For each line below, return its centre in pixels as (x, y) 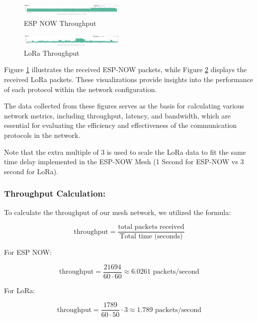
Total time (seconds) (151, 237)
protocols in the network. (42, 135)
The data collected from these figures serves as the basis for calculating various (124, 106)
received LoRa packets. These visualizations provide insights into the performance (129, 79)
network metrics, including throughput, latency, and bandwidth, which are (118, 115)
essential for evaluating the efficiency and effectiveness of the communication (121, 125)
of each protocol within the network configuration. (81, 89)
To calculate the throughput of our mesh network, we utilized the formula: (118, 212)
